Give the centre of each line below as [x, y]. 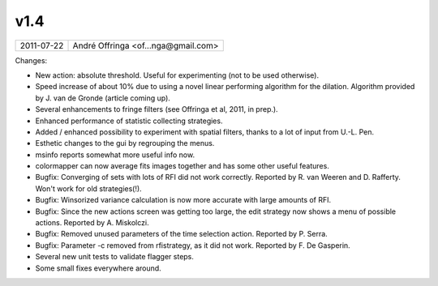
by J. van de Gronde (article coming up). [103, 98]
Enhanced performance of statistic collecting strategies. [129, 121]
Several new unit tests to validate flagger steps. [115, 257]
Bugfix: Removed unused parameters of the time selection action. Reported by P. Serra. [181, 234]
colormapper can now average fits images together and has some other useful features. [182, 166]
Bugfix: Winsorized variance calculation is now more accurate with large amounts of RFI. [183, 200]
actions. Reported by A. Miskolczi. [92, 223]
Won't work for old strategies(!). [88, 188]
